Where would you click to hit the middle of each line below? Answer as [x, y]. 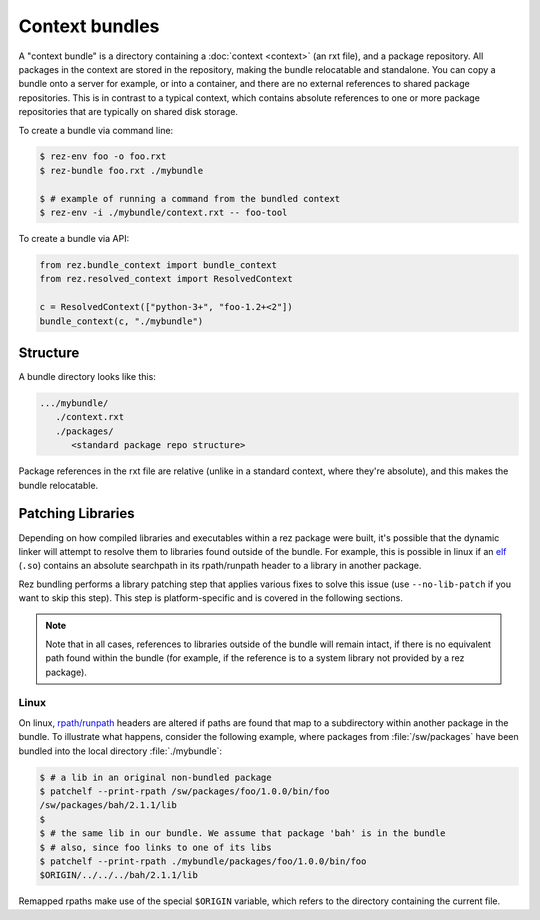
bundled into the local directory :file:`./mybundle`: [120, 751]
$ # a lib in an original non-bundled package [155, 777]
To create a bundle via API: [74, 239]
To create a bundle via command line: [96, 130]
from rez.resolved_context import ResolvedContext [166, 279]
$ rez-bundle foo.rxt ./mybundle [121, 170]
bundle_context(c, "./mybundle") [121, 321]
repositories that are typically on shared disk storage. [128, 112]
